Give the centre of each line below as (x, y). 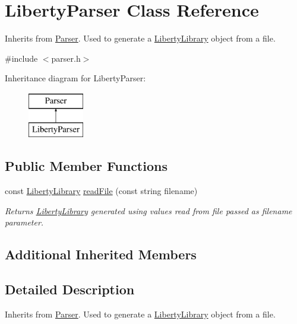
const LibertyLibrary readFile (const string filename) (101, 191)
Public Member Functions (86, 166)
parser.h (66, 58)
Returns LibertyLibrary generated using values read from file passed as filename (148, 210)
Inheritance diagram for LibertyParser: (75, 78)
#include (21, 58)
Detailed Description (70, 289)
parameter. (24, 222)
